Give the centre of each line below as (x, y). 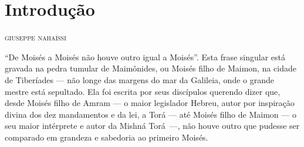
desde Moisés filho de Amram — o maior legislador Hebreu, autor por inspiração (150, 103)
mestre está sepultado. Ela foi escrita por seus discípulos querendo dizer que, (143, 91)
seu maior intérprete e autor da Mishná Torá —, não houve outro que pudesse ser (152, 126)
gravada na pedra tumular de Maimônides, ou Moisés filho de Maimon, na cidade (151, 68)
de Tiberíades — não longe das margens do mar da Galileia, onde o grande (139, 79)
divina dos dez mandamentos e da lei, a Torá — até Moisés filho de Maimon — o (151, 114)
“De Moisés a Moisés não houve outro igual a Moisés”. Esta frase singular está (145, 57)
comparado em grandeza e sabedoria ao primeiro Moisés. (107, 137)
